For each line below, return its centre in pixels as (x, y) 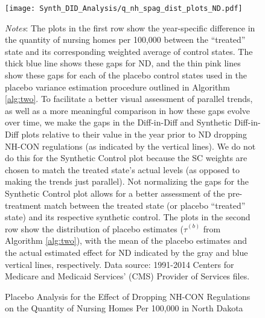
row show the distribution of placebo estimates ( (94, 228)
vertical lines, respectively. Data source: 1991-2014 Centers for (120, 264)
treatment (23, 205)
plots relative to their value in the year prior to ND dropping (134, 134)
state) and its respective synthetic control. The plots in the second (128, 217)
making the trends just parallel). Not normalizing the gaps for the (127, 181)
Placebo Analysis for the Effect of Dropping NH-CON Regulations (128, 296)
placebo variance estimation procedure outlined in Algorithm (117, 87)
